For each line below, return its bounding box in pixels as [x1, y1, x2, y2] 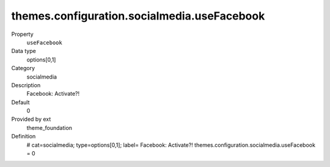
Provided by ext [11, 116, 51, 123]
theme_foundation [26, 124, 73, 131]
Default [11, 98, 30, 106]
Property [11, 30, 34, 38]
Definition [11, 133, 36, 140]
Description [11, 81, 41, 88]
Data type [11, 48, 36, 55]
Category [11, 65, 35, 72]
